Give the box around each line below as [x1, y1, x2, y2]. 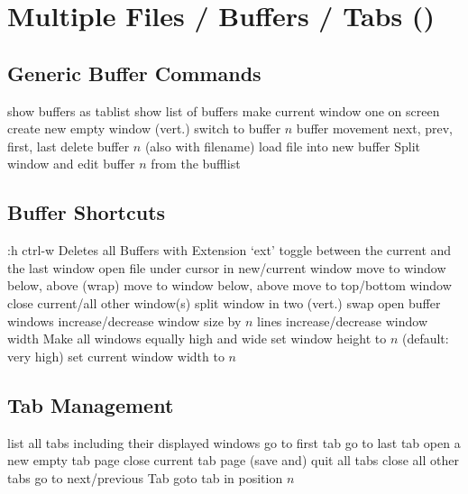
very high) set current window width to [7, 346, 225, 365]
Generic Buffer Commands [7, 59, 262, 87]
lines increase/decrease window [257, 311, 427, 330]
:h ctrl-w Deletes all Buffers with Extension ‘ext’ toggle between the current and [7, 241, 452, 260]
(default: [401, 329, 449, 348]
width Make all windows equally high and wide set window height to [7, 329, 387, 348]
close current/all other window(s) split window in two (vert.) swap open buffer [7, 293, 441, 312]
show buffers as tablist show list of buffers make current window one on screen [7, 101, 440, 120]
